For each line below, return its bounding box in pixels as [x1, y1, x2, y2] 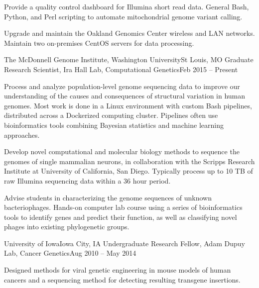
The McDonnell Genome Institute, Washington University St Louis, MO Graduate [4, 54, 254, 65]
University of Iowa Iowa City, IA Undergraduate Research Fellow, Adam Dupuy [4, 238, 245, 248]
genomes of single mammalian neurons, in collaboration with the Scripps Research [4, 156, 255, 166]
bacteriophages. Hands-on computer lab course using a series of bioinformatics [4, 202, 243, 212]
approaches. [4, 129, 40, 140]
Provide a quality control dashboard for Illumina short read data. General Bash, [4, 1, 249, 11]
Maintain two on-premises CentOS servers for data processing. [4, 37, 194, 48]
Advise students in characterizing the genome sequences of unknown [4, 192, 212, 202]
